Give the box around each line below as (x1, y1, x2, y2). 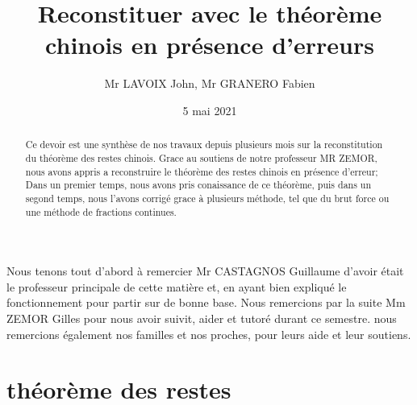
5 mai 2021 (182, 101, 237, 118)
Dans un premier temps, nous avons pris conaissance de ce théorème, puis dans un (25, 178, 372, 192)
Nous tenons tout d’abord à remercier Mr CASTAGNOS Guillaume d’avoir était (6, 262, 404, 279)
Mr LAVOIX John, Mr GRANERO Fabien (104, 75, 315, 92)
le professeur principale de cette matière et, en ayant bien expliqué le (6, 278, 347, 295)
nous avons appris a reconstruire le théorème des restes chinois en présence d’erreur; (25, 164, 378, 178)
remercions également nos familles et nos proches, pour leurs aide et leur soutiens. (6, 325, 411, 342)
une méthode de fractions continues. (25, 205, 177, 218)
